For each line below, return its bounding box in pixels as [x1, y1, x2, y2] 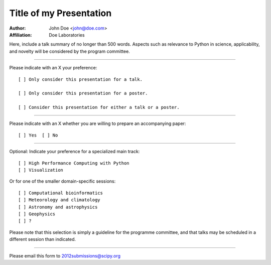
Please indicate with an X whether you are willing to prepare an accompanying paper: [9, 120, 186, 126]
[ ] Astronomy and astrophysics [18, 204, 98, 210]
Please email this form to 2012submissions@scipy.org [9, 252, 120, 258]
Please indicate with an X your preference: [9, 65, 97, 71]
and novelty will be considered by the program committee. [9, 48, 130, 54]
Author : [9, 25, 26, 31]
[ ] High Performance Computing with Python [18, 160, 130, 166]
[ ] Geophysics [18, 211, 56, 217]
